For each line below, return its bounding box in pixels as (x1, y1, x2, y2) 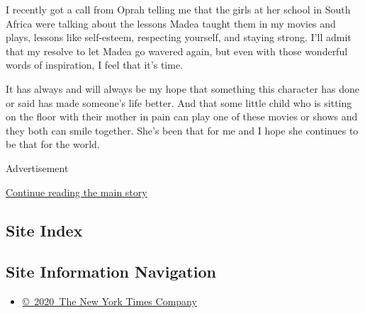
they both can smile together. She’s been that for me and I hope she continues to (6, 123, 359, 137)
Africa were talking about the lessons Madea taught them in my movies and (6, 16, 336, 30)
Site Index (6, 219, 83, 241)
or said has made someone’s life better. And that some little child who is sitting (6, 95, 352, 110)
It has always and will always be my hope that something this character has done (6, 81, 360, 96)
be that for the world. (6, 137, 100, 152)
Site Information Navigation (6, 261, 216, 283)
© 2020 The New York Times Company (22, 294, 197, 309)
